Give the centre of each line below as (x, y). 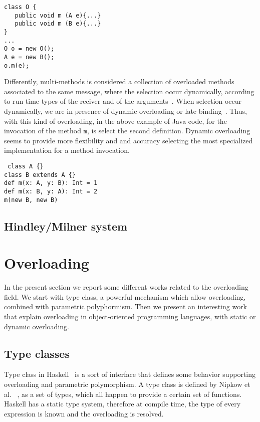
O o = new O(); (29, 49)
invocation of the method (43, 131)
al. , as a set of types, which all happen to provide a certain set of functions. (123, 394)
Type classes (37, 353)
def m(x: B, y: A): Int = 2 (51, 191)
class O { (20, 7)
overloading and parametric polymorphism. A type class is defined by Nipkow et (127, 384)
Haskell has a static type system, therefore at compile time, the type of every (122, 404)
